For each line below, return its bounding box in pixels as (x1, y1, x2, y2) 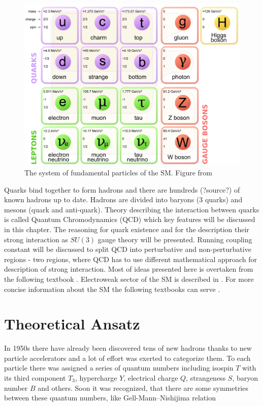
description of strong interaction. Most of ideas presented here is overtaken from (4, 264, 253, 274)
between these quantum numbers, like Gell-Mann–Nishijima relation (4, 392, 216, 403)
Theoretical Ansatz (4, 313, 140, 334)
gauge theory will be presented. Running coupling (97, 234, 252, 244)
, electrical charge (123, 373, 178, 383)
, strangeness (186, 373, 226, 383)
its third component (4, 373, 66, 383)
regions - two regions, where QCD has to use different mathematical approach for (4, 253, 257, 264)
